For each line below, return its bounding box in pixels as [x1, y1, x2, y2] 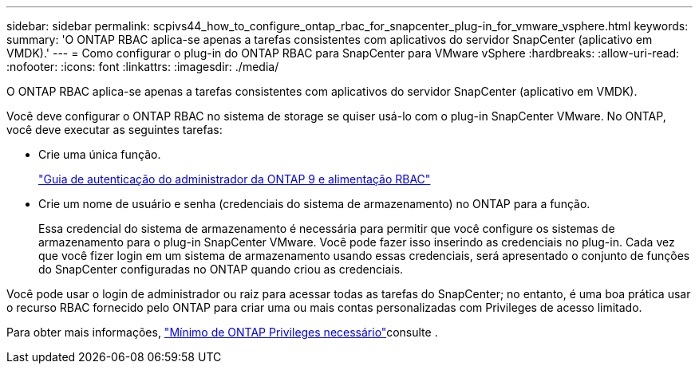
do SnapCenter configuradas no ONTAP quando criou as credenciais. [38, 262, 404, 276]
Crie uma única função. [38, 148, 161, 161]
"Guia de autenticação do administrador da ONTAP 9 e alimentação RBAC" [38, 172, 431, 186]
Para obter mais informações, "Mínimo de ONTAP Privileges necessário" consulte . [6, 325, 438, 339]
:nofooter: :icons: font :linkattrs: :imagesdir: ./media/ [6, 60, 279, 73]
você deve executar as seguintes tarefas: [6, 123, 223, 136]
